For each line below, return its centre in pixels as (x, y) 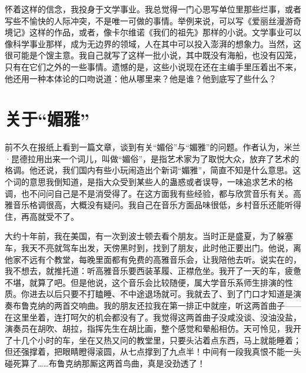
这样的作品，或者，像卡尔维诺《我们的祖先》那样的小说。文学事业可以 (165, 32)
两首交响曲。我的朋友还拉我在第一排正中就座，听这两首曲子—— (177, 305)
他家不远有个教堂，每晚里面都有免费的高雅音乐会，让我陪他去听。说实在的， (153, 259)
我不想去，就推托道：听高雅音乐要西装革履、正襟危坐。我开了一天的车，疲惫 (153, 271)
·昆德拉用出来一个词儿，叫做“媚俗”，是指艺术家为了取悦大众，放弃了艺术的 (152, 158)
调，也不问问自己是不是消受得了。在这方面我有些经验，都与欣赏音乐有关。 (149, 193)
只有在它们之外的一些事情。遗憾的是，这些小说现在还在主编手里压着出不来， (153, 66)
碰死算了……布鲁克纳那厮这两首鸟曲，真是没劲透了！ (105, 363)
